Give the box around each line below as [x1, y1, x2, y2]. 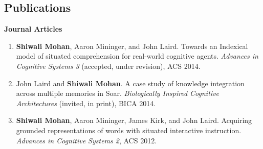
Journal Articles [4, 23, 62, 34]
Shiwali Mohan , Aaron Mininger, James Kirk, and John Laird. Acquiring [16, 115, 252, 126]
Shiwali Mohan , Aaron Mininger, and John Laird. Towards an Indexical [16, 40, 248, 51]
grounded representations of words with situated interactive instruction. [16, 125, 242, 135]
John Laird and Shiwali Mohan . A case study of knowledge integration [16, 78, 245, 88]
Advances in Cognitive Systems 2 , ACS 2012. [16, 135, 157, 145]
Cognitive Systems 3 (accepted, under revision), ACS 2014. [16, 60, 201, 71]
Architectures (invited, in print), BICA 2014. [16, 97, 156, 108]
